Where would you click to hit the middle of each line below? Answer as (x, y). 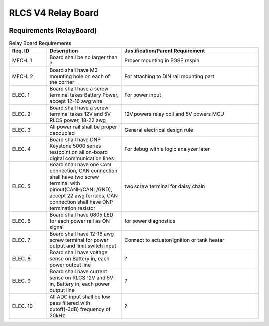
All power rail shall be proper (83, 127)
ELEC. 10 (23, 306)
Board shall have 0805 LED (81, 215)
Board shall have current (78, 272)
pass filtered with (70, 303)
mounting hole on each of (80, 76)
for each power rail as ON (79, 221)
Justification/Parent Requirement (165, 51)
